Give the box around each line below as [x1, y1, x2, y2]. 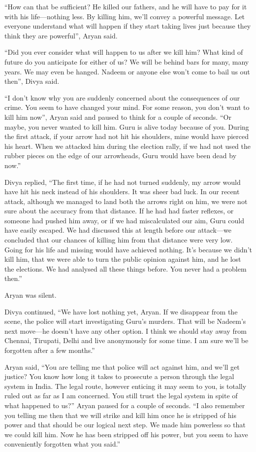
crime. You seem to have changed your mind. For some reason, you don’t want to [4, 102, 250, 112]
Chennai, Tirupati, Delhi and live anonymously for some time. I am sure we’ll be [4, 335, 249, 346]
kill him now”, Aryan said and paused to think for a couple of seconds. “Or [4, 111, 231, 122]
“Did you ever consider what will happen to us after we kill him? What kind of [4, 47, 243, 57]
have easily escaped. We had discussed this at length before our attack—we [4, 225, 231, 235]
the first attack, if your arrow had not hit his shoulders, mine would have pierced [4, 131, 249, 141]
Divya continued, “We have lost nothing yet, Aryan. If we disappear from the [4, 306, 238, 316]
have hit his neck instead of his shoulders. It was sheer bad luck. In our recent [4, 186, 240, 197]
